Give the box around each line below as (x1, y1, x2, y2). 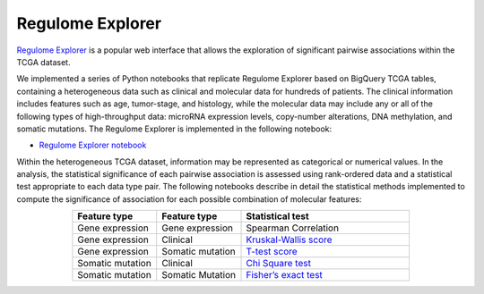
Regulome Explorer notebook (39, 139, 147, 151)
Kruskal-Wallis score (246, 233, 333, 246)
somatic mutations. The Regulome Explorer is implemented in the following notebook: (16, 123, 333, 134)
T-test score (246, 246, 298, 258)
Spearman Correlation (246, 222, 340, 234)
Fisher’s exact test (246, 269, 323, 281)
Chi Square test (246, 257, 311, 270)
